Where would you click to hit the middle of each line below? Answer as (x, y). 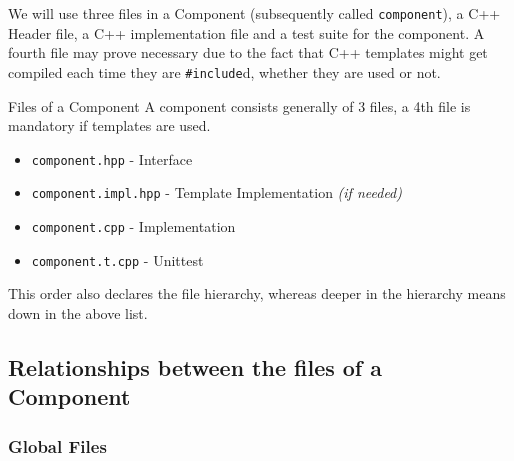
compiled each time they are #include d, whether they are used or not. (224, 71)
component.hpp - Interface (112, 158)
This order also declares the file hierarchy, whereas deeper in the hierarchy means (257, 293)
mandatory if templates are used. (109, 125)
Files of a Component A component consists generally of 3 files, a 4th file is (239, 105)
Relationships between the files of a (195, 366)
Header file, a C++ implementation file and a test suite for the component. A (246, 32)
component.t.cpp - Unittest (117, 259)
